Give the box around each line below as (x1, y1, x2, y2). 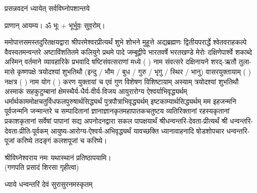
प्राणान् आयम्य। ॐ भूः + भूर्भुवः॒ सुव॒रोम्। (5, 20, 105, 30)
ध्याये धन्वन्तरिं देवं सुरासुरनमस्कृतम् (5, 178, 93, 189)
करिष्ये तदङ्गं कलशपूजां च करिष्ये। (17, 135, 107, 146)
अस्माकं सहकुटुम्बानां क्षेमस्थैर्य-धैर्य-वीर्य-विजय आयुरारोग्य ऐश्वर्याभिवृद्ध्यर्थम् (5, 86, 187, 96)
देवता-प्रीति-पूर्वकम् (5, 125, 48, 136)
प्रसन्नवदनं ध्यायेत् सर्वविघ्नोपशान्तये (5, 3, 90, 13)
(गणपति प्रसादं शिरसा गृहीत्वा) (5, 162, 79, 172)
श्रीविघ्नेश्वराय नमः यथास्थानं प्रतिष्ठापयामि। (5, 152, 111, 162)
